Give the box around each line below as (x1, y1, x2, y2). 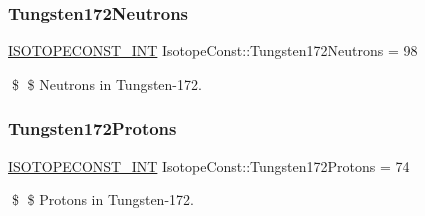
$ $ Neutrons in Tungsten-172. (11, 73, 202, 94)
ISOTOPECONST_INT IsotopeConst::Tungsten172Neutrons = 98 (8, 40, 418, 61)
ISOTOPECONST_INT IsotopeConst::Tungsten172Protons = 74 (8, 155, 410, 176)
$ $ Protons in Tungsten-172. (11, 189, 194, 210)
